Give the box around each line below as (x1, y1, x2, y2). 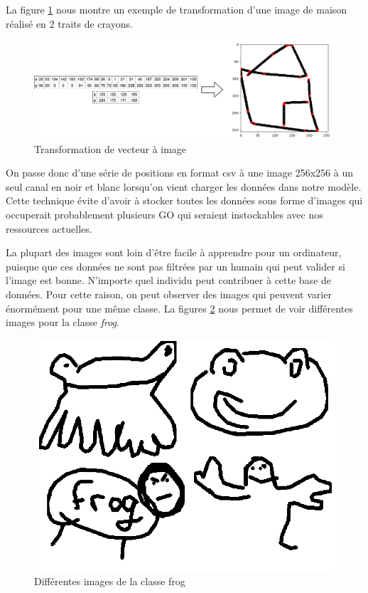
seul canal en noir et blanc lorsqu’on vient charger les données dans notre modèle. (6, 179, 362, 194)
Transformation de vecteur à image (34, 141, 187, 156)
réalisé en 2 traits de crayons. (6, 16, 133, 31)
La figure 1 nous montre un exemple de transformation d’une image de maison (6, 2, 347, 16)
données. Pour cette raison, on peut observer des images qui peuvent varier (6, 287, 332, 301)
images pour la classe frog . (6, 315, 119, 330)
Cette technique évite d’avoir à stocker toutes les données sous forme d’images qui (6, 193, 363, 208)
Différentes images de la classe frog (34, 574, 185, 589)
